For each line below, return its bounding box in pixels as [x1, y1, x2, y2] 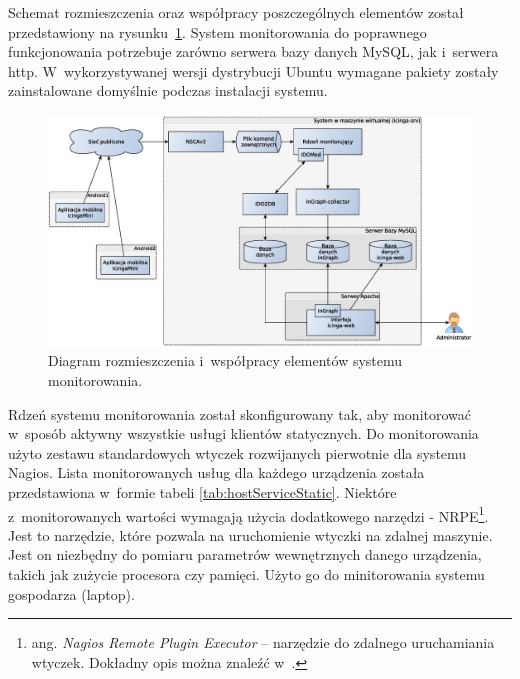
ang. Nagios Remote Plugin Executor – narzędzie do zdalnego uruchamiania [31, 632, 495, 653]
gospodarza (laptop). [8, 583, 135, 604]
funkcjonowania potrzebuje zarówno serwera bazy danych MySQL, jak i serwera [8, 41, 499, 62]
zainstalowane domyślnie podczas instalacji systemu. [8, 80, 328, 101]
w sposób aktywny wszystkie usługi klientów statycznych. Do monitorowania [8, 423, 479, 444]
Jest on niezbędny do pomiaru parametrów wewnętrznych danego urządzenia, [8, 544, 482, 565]
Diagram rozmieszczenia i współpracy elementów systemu [48, 350, 403, 371]
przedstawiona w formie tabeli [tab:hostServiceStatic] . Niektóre [8, 482, 397, 502]
